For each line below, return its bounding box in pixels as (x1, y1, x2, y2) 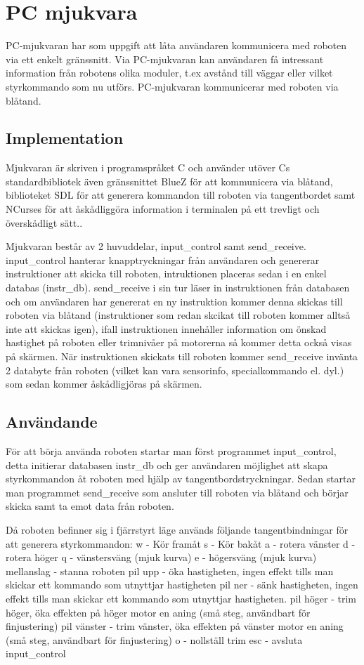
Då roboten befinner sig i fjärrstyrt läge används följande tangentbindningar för (6, 522, 349, 536)
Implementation (6, 127, 124, 149)
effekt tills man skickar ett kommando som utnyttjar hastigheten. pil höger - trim (6, 591, 357, 605)
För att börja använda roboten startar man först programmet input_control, (6, 444, 337, 458)
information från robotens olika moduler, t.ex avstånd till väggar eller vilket (6, 65, 333, 80)
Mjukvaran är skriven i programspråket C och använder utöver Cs (6, 160, 290, 175)
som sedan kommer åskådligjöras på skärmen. (6, 376, 202, 391)
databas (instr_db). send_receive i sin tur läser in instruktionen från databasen (6, 280, 350, 295)
